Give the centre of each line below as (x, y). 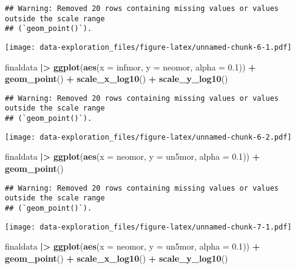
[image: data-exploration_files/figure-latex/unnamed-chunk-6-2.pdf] (148, 137)
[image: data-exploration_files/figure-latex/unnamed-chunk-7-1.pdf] (148, 227)
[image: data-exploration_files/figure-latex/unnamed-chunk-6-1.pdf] (148, 47)
